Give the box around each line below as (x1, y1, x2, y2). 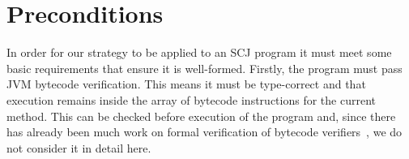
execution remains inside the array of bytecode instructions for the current (6, 91, 376, 108)
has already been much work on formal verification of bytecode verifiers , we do (6, 123, 403, 140)
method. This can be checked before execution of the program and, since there (6, 107, 396, 124)
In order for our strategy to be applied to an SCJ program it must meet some (6, 44, 392, 61)
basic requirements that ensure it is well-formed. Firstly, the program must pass (6, 59, 403, 76)
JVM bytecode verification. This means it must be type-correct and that (6, 75, 366, 92)
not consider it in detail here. (6, 139, 151, 156)
